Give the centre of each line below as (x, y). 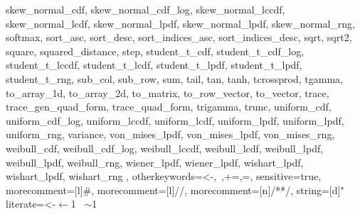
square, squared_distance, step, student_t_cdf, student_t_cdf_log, (155, 51)
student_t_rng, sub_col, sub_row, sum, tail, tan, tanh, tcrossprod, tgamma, (174, 78)
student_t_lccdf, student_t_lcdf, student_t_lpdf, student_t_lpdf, (154, 65)
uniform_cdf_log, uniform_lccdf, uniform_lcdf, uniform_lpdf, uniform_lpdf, (175, 120)
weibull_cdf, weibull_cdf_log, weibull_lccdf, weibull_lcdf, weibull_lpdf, (165, 148)
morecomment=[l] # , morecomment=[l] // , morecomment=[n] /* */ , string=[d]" (175, 190)
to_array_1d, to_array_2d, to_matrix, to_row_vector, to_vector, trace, (168, 92)
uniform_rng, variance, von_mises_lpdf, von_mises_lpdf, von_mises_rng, (170, 134)
